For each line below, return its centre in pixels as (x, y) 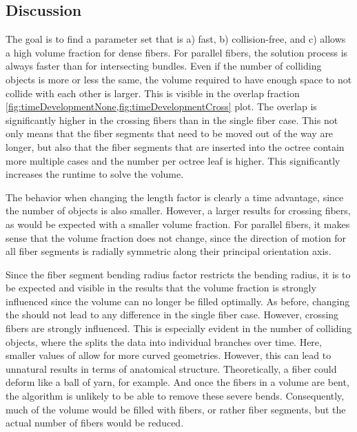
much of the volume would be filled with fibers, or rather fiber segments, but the (176, 409)
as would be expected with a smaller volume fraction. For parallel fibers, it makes (178, 224)
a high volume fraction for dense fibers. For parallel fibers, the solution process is (177, 52)
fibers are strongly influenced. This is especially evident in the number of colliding (179, 328)
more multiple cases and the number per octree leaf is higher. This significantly (173, 160)
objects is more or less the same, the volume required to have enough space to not (179, 79)
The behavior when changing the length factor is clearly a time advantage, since (175, 197)
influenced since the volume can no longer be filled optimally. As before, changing (178, 301)
